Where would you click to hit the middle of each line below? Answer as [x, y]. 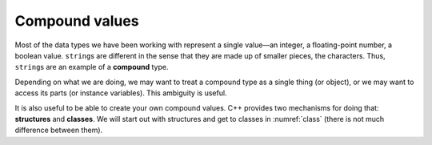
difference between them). [59, 130]
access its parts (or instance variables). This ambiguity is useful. [121, 93]
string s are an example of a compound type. [92, 67]
